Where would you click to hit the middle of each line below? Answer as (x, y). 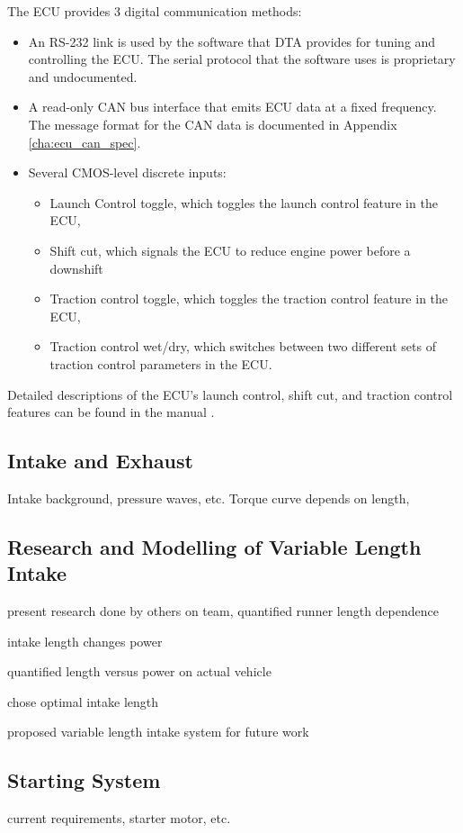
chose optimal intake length (83, 701)
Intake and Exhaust (100, 461)
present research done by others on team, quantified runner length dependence (223, 611)
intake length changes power (85, 641)
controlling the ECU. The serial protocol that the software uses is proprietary (242, 59)
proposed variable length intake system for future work (158, 732)
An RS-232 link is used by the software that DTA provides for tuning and (232, 41)
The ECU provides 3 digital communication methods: (155, 11)
